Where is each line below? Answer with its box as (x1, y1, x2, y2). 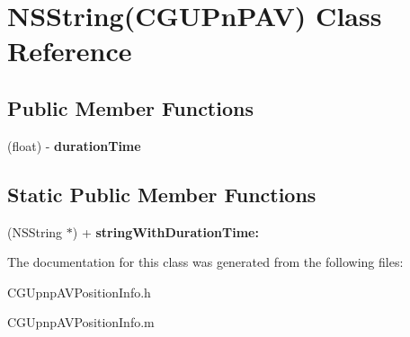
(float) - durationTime (7, 136, 141, 155)
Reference (7, 32, 132, 69)
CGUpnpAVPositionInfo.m (7, 313, 155, 332)
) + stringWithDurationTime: (72, 222, 259, 241)
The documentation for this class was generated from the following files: (7, 253, 404, 271)
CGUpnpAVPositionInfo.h (7, 282, 151, 301)
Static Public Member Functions (7, 180, 316, 208)
